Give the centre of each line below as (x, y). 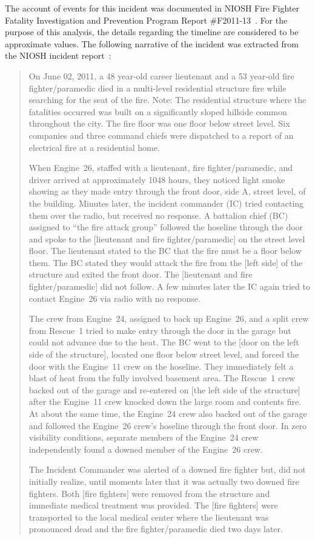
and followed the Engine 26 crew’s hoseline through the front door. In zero (168, 425)
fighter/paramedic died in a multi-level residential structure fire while (157, 88)
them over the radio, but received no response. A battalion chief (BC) (158, 215)
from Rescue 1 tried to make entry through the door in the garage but (160, 330)
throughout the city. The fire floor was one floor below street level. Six (159, 123)
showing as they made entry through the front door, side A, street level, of (167, 191)
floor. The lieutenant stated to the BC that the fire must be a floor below (165, 251)
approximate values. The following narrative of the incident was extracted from (152, 43)
